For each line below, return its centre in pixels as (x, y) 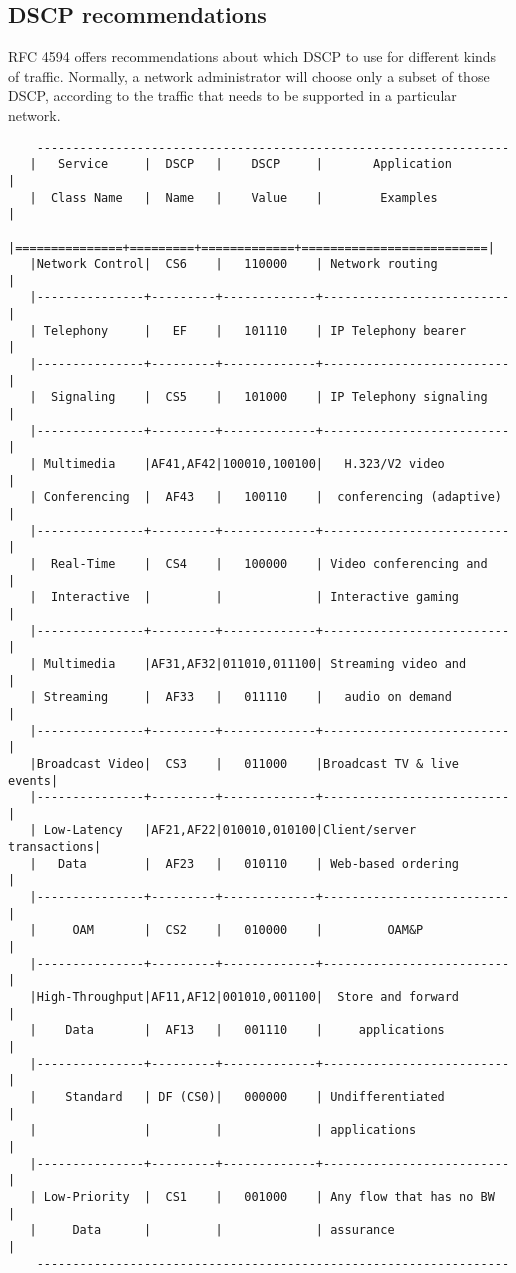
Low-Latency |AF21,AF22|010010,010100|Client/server (230, 830)
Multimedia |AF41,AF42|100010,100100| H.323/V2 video (244, 464)
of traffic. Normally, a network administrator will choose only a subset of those (249, 75)
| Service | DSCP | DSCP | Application (240, 164)
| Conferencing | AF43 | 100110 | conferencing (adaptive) (265, 497)
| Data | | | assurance (212, 1230)
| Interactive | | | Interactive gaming (244, 597)
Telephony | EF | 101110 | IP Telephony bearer (255, 330)
